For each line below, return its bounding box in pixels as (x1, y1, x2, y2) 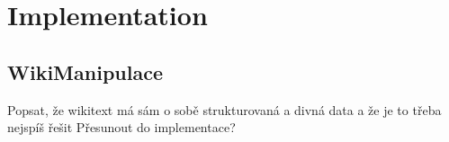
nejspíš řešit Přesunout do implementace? (7, 118, 236, 137)
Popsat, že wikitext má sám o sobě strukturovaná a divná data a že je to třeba (7, 100, 442, 119)
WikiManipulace (7, 58, 163, 85)
